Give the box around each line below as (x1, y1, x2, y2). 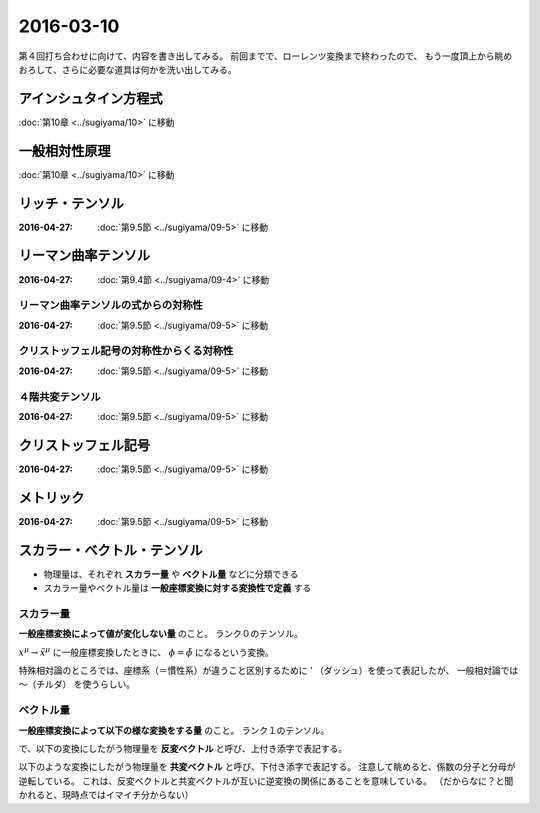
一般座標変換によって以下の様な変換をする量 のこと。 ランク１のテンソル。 (18, 724, 330, 736)
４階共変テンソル (18, 390, 101, 404)
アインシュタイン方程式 (18, 90, 163, 107)
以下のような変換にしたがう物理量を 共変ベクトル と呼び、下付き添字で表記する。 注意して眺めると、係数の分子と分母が (18, 761, 516, 773)
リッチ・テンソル (18, 195, 124, 212)
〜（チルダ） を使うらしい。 (18, 678, 135, 690)
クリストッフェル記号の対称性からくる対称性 (18, 344, 234, 358)
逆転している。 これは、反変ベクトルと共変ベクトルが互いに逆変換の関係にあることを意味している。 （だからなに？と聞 (18, 775, 514, 787)
